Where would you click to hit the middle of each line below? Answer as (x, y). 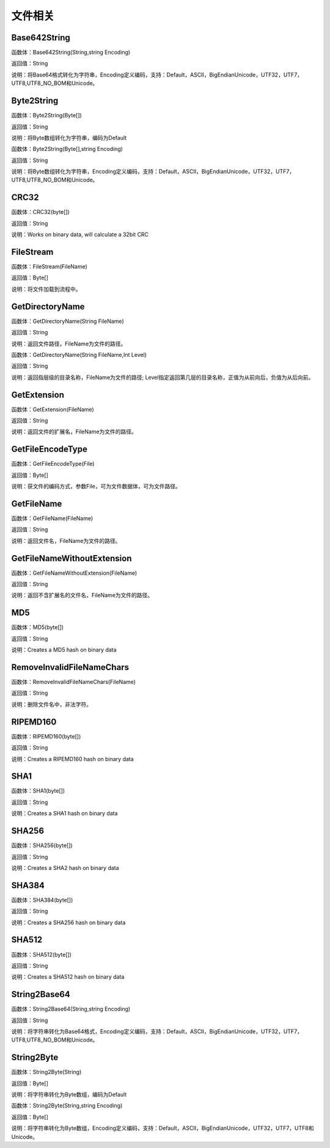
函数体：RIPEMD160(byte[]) (46, 736)
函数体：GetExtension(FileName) (53, 409)
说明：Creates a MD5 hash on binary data (64, 650)
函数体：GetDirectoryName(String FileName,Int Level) (79, 355)
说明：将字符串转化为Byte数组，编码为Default (69, 1095)
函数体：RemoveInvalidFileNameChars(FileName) (74, 682)
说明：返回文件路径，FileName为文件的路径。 (69, 344)
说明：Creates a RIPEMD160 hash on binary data (72, 759)
